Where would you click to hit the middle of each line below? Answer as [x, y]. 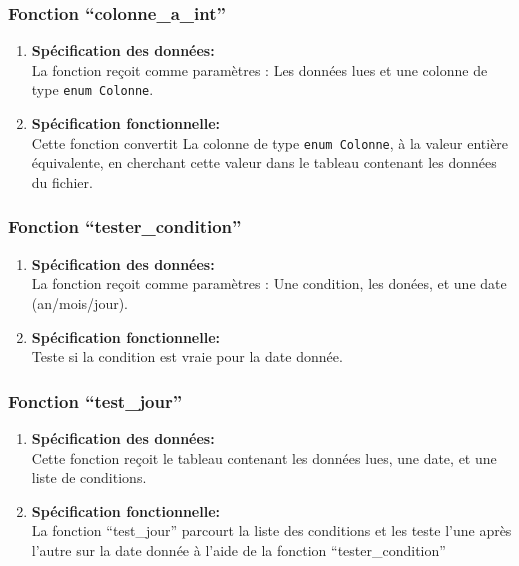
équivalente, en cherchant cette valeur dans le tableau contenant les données [264, 162]
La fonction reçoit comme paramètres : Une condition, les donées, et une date [269, 283]
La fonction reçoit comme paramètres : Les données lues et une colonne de [259, 69]
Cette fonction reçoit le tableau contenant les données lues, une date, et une [264, 457]
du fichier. [62, 181]
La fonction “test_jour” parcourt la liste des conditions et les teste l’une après [271, 530]
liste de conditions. [89, 477]
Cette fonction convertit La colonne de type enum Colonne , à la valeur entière [270, 142]
